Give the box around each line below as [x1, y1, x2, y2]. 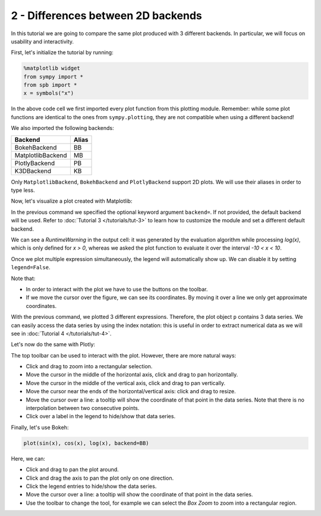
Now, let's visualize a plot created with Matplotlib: [11, 197, 133, 205]
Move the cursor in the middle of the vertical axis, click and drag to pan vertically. [26, 379, 226, 387]
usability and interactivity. [11, 38, 74, 45]
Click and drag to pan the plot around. [26, 466, 119, 473]
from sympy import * [23, 73, 83, 80]
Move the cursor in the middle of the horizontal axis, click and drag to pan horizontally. [26, 371, 238, 378]
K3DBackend [14, 167, 52, 175]
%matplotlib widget [23, 65, 80, 72]
